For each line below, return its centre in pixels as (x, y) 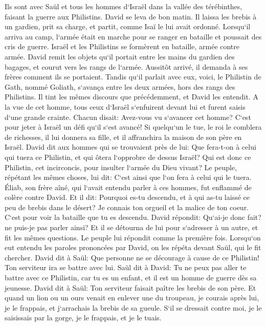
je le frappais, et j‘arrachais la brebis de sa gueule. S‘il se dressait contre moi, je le (133, 307)
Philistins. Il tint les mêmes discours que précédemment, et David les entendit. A (132, 97)
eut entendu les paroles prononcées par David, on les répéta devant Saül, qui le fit (133, 247)
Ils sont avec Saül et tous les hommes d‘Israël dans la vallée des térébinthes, (124, 6)
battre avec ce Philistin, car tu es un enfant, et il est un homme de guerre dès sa (131, 278)
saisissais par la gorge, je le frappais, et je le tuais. (83, 318)
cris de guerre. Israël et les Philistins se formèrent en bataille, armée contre (122, 46)
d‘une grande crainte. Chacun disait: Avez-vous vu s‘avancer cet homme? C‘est (128, 117)
